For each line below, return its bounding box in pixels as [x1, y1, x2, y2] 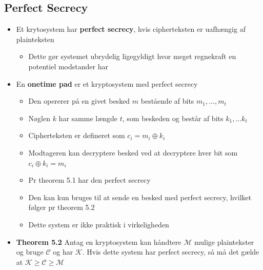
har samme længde [58, 112, 118, 123]
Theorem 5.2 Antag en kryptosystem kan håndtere [16, 236, 181, 247]
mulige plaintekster [194, 236, 254, 247]
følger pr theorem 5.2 [28, 202, 95, 213]
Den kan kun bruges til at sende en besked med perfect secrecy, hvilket [28, 191, 252, 202]
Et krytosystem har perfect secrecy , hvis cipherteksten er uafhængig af [16, 24, 246, 34]
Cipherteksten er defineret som [28, 130, 125, 141]
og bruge [16, 246, 44, 257]
